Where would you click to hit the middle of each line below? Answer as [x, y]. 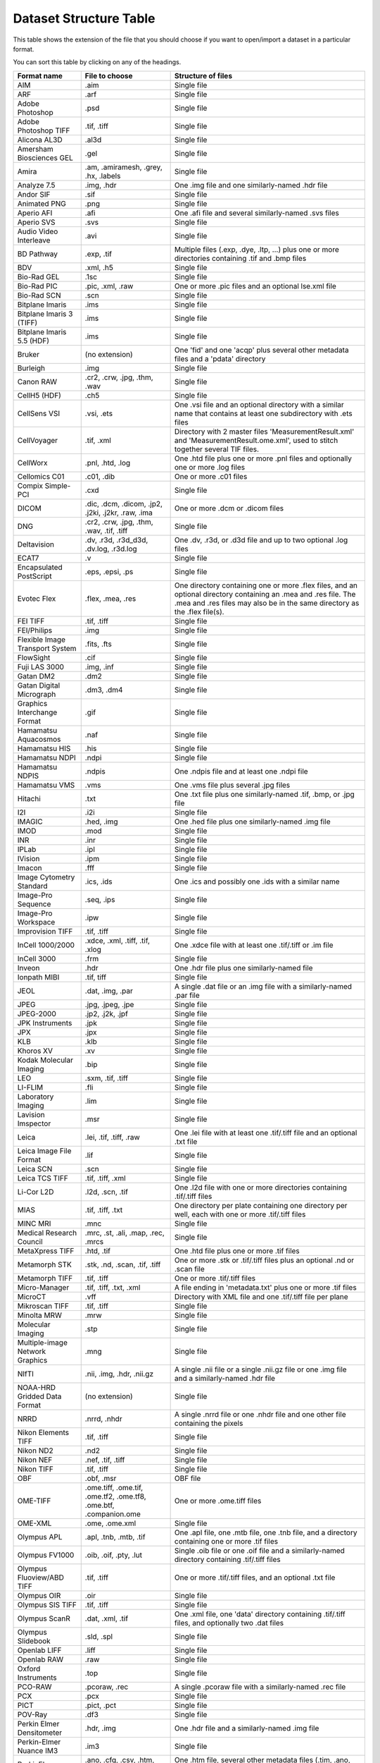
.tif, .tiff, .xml [105, 1178]
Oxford [29, 1669]
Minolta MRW [40, 1315]
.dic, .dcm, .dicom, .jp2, [124, 504]
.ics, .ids [99, 882]
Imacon [30, 867]
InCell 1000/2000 [46, 945]
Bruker [28, 354]
